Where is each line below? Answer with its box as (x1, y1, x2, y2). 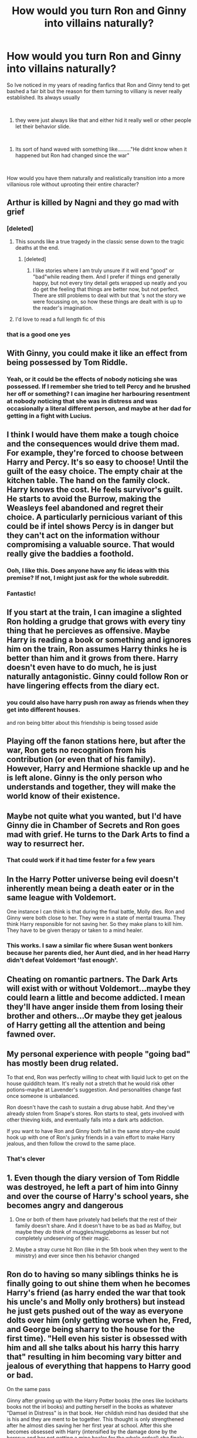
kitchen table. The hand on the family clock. (6, 476, 170, 486)
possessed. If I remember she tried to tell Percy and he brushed (6, 382, 191, 391)
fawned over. (6, 1029, 56, 1039)
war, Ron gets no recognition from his (6, 745, 147, 755)
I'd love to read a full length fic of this (15, 316, 106, 323)
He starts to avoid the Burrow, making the (6, 494, 161, 504)
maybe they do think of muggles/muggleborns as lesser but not (15, 1229, 169, 1236)
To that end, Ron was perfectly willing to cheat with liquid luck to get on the (6, 1074, 189, 1081)
